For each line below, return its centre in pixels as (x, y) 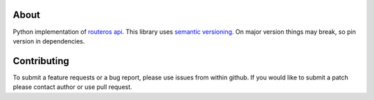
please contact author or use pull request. (73, 87)
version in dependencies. (49, 41)
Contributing (41, 61)
